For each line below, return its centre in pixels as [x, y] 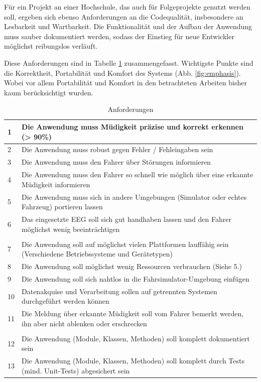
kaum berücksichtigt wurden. [49, 92]
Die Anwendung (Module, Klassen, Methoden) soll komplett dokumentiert [136, 338]
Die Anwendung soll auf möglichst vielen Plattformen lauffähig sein [125, 244]
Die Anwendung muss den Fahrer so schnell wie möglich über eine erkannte [138, 174]
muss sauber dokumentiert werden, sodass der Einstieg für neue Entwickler [119, 36]
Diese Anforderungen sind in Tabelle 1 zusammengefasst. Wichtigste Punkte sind [129, 62]
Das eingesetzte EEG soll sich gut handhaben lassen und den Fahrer [126, 219]
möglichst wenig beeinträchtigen [71, 229]
